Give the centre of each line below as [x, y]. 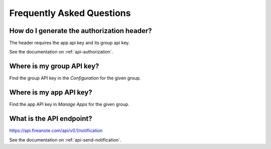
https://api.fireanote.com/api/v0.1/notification [56, 130]
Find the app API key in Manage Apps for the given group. [70, 104]
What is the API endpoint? [51, 119]
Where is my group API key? [54, 66]
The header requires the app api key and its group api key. [70, 43]
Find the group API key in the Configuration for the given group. [75, 78]
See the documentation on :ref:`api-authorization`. [61, 52]
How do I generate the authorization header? [81, 31]
